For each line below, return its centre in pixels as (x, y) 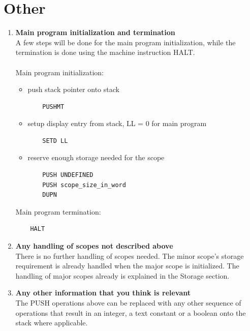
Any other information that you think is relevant (103, 293)
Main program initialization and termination (95, 32)
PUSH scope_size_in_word (84, 185)
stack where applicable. (52, 323)
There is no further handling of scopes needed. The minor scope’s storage (130, 255)
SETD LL (55, 141)
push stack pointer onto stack (73, 89)
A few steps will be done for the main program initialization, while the (126, 42)
